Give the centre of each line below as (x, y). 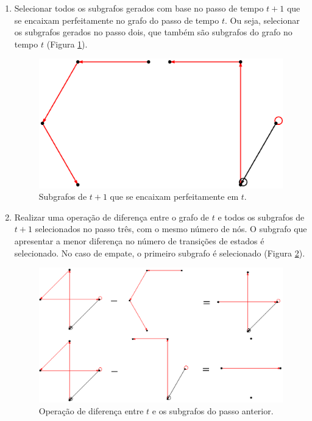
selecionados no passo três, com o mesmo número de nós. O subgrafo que (171, 229)
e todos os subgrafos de (261, 217)
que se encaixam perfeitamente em (174, 196)
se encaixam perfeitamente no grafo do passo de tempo (117, 20)
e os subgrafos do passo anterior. (213, 411)
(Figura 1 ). (67, 44)
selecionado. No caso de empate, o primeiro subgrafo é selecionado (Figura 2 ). (160, 253)
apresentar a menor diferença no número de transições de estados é (139, 240)
